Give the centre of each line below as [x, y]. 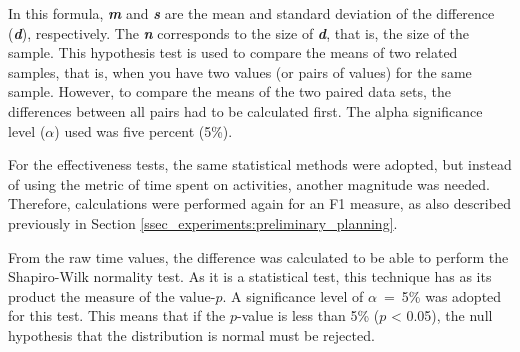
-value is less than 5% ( [308, 315]
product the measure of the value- [112, 295]
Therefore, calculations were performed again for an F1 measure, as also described [259, 203]
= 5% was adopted [442, 295]
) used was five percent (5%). [143, 130]
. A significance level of [293, 295]
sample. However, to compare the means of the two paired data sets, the [229, 91]
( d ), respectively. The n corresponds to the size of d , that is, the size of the [238, 32]
